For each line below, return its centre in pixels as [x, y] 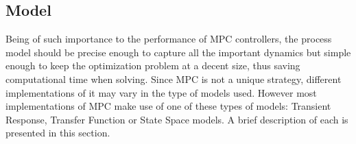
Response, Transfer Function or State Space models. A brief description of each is [177, 119]
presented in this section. [58, 133]
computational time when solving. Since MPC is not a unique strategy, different [174, 79]
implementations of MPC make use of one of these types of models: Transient [168, 106]
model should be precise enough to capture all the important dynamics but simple [178, 52]
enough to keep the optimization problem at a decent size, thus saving [153, 65]
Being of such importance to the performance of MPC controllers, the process [169, 39]
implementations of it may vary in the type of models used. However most [161, 92]
